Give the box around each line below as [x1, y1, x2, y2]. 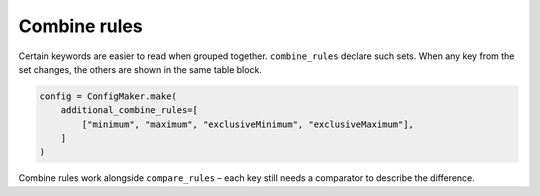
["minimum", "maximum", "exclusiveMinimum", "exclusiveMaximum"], [81, 118, 415, 130]
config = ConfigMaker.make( [39, 90, 177, 102]
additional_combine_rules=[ [60, 105, 199, 116]
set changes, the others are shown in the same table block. [18, 63, 262, 75]
